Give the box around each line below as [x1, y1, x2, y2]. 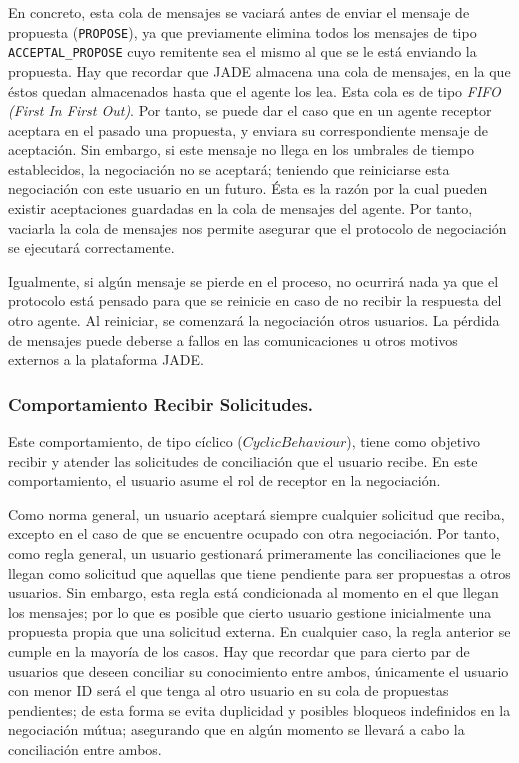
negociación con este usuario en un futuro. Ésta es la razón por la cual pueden [8, 178, 488, 199]
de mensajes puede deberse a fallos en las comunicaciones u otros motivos [8, 329, 458, 350]
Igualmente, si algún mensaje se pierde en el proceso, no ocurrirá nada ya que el [8, 270, 499, 291]
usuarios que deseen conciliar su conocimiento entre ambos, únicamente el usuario [8, 660, 509, 681]
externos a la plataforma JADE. [8, 349, 204, 370]
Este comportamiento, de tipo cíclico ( [8, 431, 243, 452]
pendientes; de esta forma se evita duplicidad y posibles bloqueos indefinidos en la [8, 699, 511, 720]
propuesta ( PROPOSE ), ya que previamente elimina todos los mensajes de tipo [8, 21, 477, 42]
